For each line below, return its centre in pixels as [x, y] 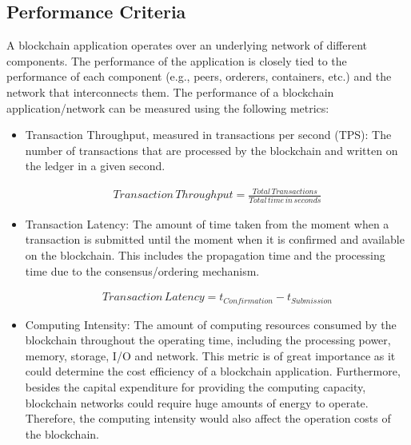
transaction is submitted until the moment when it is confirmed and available [215, 239]
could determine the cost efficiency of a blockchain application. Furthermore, [213, 371]
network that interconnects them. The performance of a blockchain [170, 91]
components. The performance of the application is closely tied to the [177, 60]
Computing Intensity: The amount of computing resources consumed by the [211, 324]
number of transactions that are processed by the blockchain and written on [211, 150]
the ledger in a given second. [95, 166]
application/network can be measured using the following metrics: [168, 107]
